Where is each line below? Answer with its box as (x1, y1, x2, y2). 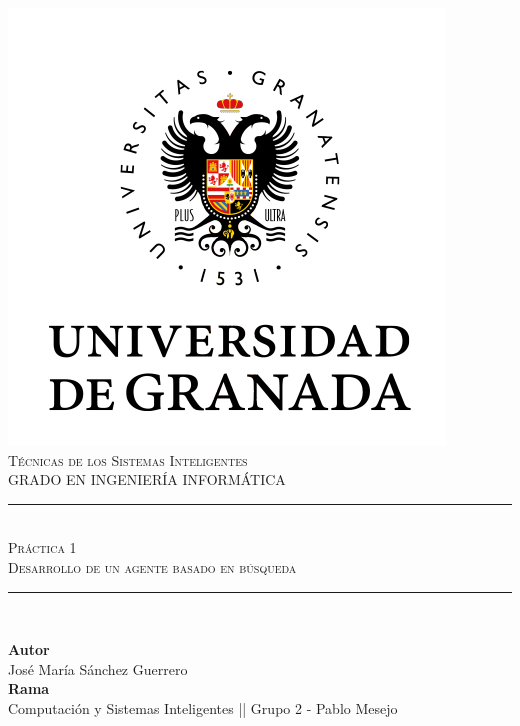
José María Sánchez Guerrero (8, 658, 188, 679)
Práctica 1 (8, 537, 77, 558)
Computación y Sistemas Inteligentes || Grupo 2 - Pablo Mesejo (8, 697, 398, 718)
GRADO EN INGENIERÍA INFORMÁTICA (8, 469, 286, 490)
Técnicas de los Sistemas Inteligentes (8, 449, 248, 470)
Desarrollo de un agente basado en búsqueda (8, 556, 297, 577)
